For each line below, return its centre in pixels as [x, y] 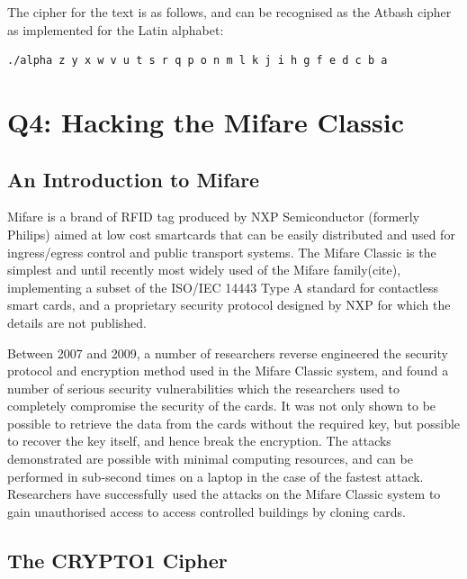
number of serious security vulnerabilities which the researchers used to [203, 388]
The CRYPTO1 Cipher [117, 560]
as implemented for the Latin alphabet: [116, 29]
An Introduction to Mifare [134, 179]
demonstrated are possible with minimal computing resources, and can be [210, 459]
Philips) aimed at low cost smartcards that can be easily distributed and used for [231, 234]
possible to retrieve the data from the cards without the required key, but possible [234, 423]
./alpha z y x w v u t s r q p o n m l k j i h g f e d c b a [198, 61]
